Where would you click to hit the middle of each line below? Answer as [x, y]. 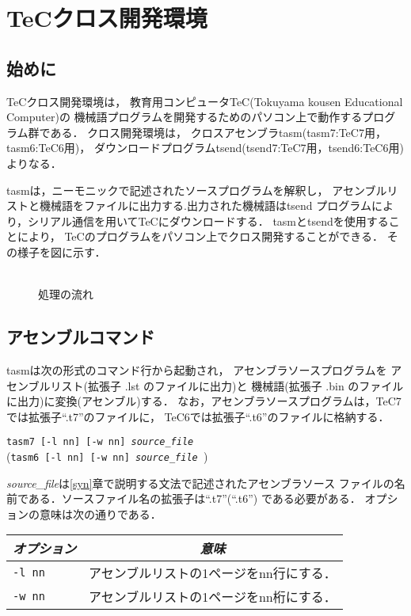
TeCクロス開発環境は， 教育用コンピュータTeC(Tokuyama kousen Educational [205, 101]
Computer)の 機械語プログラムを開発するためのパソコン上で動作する [185, 117]
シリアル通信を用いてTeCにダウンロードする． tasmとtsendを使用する [208, 221]
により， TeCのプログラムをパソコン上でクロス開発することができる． [200, 236]
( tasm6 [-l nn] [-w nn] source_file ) [107, 456]
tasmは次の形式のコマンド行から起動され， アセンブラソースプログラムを [197, 369]
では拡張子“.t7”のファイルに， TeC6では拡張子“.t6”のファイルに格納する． [198, 416]
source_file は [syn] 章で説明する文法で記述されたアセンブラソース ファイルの [200, 483]
